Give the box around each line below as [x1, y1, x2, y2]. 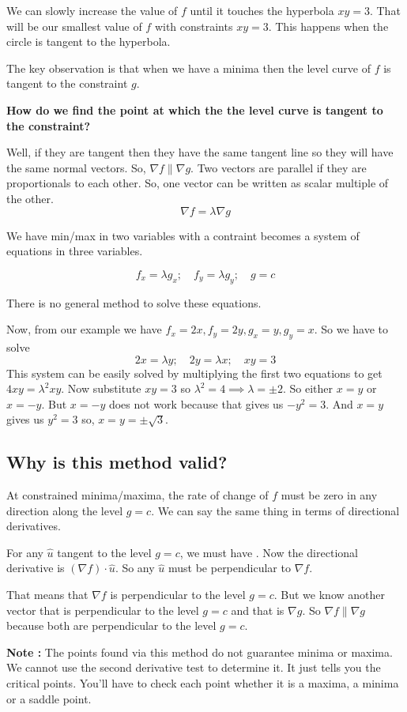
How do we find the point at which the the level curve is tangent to [6, 101, 383, 118]
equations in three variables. [6, 243, 143, 259]
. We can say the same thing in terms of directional [151, 502, 400, 518]
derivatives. [6, 518, 61, 534]
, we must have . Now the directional [179, 544, 358, 560]
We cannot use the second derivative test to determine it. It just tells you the [6, 659, 381, 676]
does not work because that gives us [108, 395, 284, 412]
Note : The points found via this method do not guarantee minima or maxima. [6, 643, 393, 660]
